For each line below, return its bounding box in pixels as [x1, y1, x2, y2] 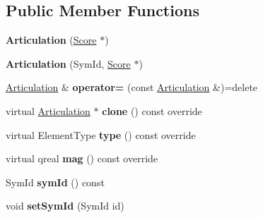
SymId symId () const [6, 174, 105, 189]
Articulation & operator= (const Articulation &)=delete [6, 80, 258, 95]
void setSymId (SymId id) [6, 198, 124, 213]
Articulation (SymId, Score [6, 56, 131, 71]
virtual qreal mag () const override [6, 151, 158, 166]
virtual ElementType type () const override [6, 127, 196, 142]
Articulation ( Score [6, 32, 97, 47]
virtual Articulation [6, 103, 90, 118]
